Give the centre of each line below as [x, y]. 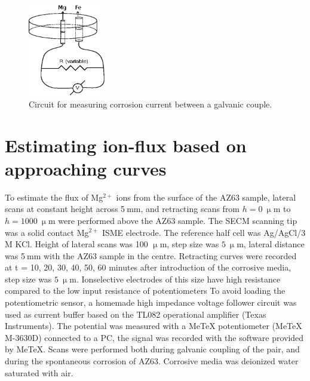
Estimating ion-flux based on [126, 145]
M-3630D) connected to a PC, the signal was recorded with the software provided [154, 337]
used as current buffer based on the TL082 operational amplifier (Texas [136, 314]
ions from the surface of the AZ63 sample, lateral [206, 197]
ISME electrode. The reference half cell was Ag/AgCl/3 [204, 232]
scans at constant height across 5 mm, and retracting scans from [122, 209]
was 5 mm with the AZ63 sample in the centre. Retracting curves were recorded [151, 255]
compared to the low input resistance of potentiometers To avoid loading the [145, 291]
